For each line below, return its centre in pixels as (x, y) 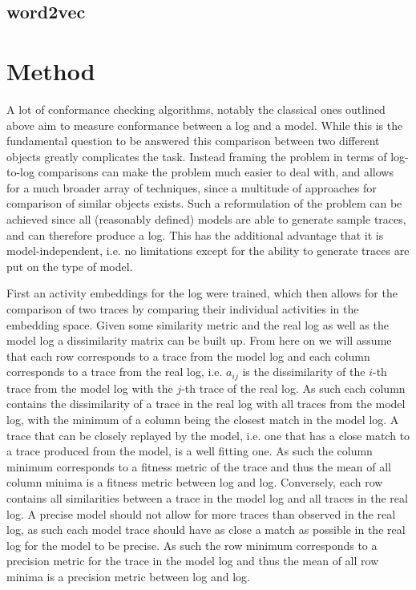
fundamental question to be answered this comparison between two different (193, 141)
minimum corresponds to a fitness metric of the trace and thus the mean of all (199, 466)
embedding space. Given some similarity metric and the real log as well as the (198, 324)
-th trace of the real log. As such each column (293, 388)
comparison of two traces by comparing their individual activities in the (183, 309)
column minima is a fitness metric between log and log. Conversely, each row (195, 482)
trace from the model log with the (90, 388)
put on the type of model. (70, 266)
